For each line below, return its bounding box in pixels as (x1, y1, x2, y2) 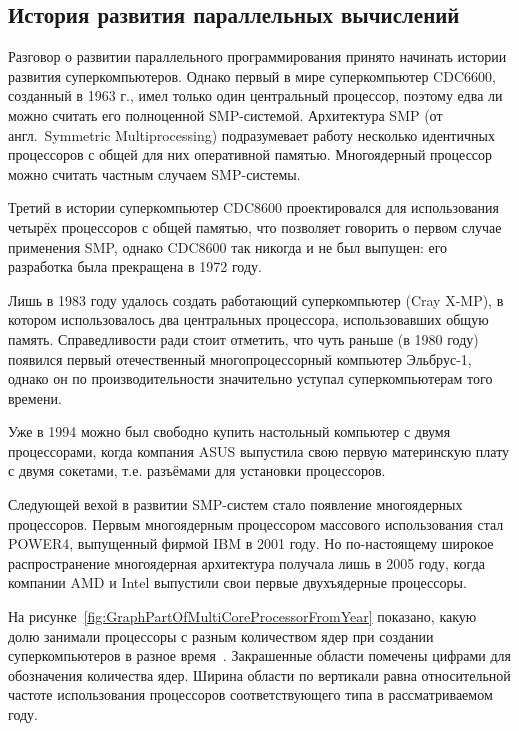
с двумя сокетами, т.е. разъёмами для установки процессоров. (8, 460, 386, 481)
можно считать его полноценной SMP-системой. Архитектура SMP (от (8, 104, 443, 125)
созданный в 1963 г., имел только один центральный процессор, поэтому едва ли (8, 85, 503, 106)
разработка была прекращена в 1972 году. (8, 256, 262, 277)
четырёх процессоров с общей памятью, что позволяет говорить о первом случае (8, 216, 502, 237)
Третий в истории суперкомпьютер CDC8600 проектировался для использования (8, 197, 499, 218)
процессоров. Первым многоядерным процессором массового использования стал (8, 513, 504, 534)
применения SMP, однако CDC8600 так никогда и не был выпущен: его (8, 236, 448, 257)
